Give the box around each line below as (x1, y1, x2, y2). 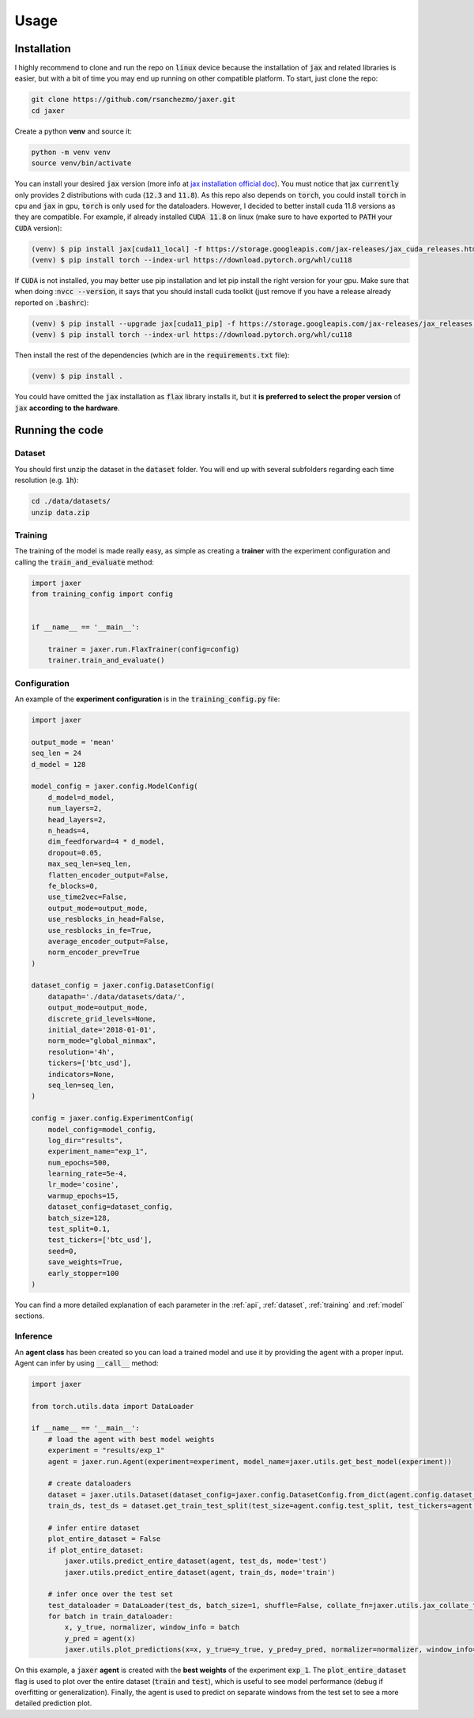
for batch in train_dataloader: (47, 1612, 174, 1621)
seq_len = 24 (31, 749, 82, 758)
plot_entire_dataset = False (47, 1535, 161, 1543)
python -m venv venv (31, 147, 111, 157)
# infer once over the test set (47, 1590, 174, 1599)
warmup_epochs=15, (47, 1191, 119, 1200)
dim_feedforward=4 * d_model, (47, 837, 165, 846)
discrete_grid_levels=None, (47, 1014, 157, 1023)
